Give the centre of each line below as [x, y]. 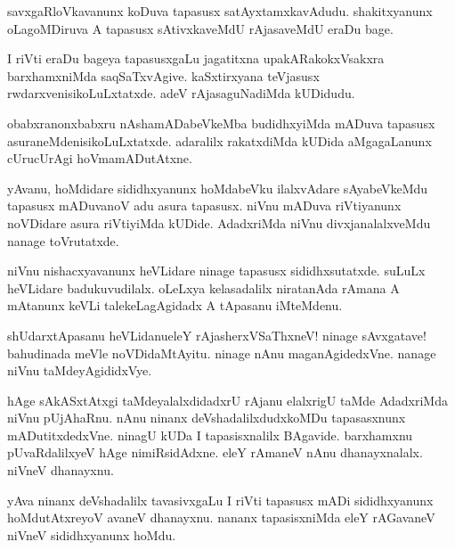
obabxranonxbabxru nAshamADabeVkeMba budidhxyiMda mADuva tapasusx [221, 123]
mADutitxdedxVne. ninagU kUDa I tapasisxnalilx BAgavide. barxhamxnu [210, 435]
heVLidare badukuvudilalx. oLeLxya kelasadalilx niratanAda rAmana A [203, 287]
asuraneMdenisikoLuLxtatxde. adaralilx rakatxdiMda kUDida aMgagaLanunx [219, 140]
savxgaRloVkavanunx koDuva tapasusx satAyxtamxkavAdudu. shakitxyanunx [220, 11]
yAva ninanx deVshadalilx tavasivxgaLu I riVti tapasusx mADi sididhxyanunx [220, 500]
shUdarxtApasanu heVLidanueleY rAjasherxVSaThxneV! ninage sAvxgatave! [217, 335]
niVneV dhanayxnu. [61, 470]
